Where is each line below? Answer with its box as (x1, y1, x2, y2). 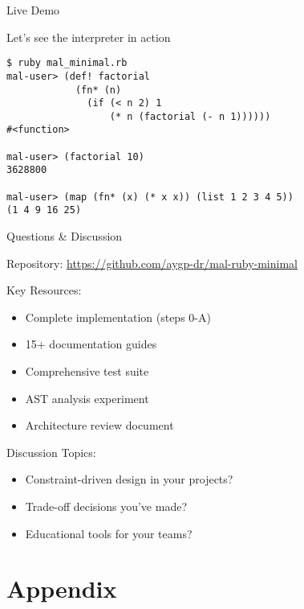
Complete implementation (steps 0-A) (25, 308, 211, 325)
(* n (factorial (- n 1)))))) (109, 110, 271, 122)
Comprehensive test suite (25, 363, 149, 380)
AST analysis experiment (25, 389, 149, 406)
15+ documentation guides (25, 335, 157, 352)
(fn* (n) (75, 84, 122, 96)
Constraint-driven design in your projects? (25, 471, 233, 488)
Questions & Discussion (6, 228, 123, 245)
